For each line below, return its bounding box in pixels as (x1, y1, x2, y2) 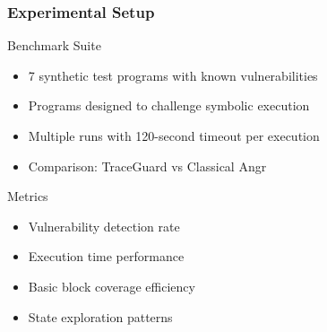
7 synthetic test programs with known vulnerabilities (28, 66, 318, 84)
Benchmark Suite (7, 36, 101, 55)
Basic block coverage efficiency (28, 276, 195, 295)
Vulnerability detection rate (28, 216, 180, 235)
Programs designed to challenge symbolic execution (28, 96, 310, 115)
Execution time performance (28, 247, 185, 266)
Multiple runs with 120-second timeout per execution (28, 127, 320, 144)
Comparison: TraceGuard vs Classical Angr (28, 156, 267, 175)
